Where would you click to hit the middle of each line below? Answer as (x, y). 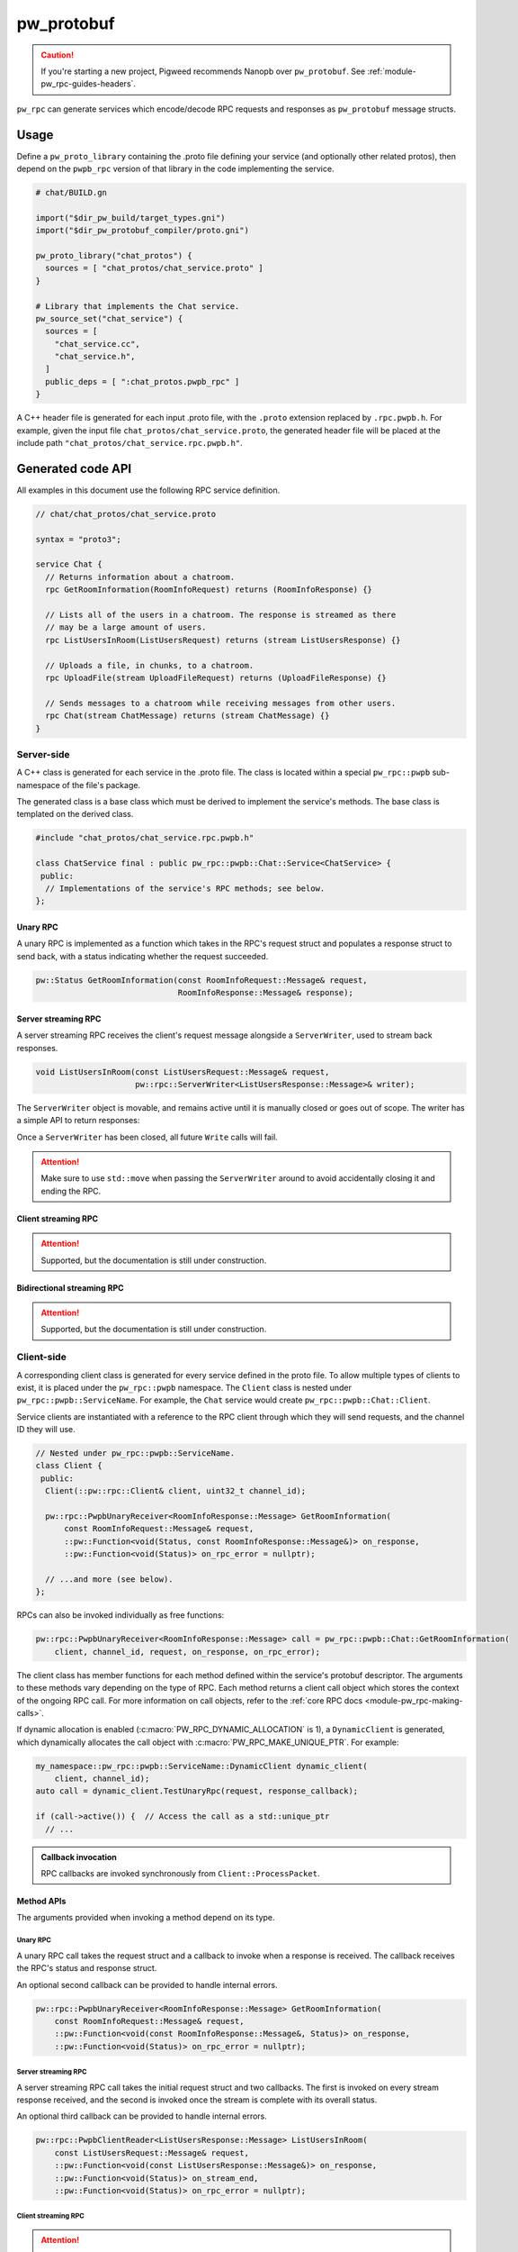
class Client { (69, 1466)
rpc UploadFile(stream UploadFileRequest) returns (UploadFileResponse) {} (216, 677)
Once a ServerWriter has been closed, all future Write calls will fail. (147, 1137)
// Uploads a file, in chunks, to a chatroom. (150, 665)
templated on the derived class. (75, 814)
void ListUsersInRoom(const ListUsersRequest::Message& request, (183, 1072)
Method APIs (41, 1901)
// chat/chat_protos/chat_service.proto (125, 514)
